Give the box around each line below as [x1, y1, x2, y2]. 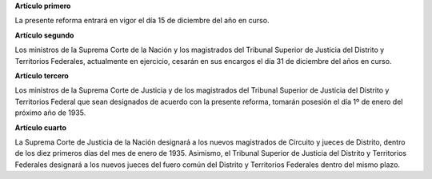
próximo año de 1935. [14, 108, 86, 117]
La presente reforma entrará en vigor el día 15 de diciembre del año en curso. [14, 16, 270, 26]
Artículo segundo [14, 30, 74, 40]
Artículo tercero [14, 70, 70, 80]
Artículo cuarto [14, 122, 67, 132]
